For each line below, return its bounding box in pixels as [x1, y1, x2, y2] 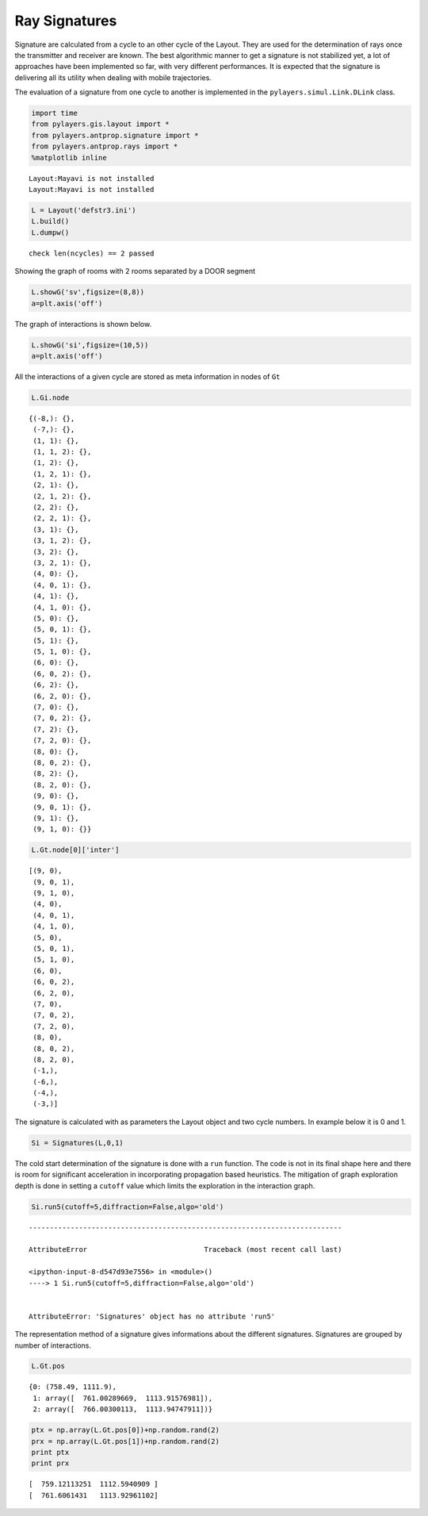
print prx [31, 1459, 70, 1468]
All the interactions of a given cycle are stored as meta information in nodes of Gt [14, 371, 281, 381]
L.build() [31, 217, 70, 226]
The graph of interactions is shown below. [14, 319, 152, 328]
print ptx [31, 1448, 70, 1457]
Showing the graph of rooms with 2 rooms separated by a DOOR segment [14, 267, 256, 276]
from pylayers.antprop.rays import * [31, 142, 178, 151]
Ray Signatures [14, 12, 117, 29]
